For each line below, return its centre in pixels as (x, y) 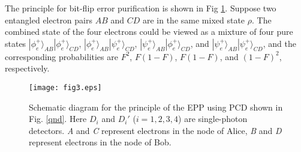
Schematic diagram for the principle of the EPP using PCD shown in (156, 107)
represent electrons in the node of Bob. (100, 142)
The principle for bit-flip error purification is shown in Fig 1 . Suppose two (141, 8)
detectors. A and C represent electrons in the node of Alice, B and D (155, 130)
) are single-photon (213, 119)
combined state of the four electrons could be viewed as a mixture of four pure (149, 32)
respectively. (27, 68)
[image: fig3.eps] (65, 87)
